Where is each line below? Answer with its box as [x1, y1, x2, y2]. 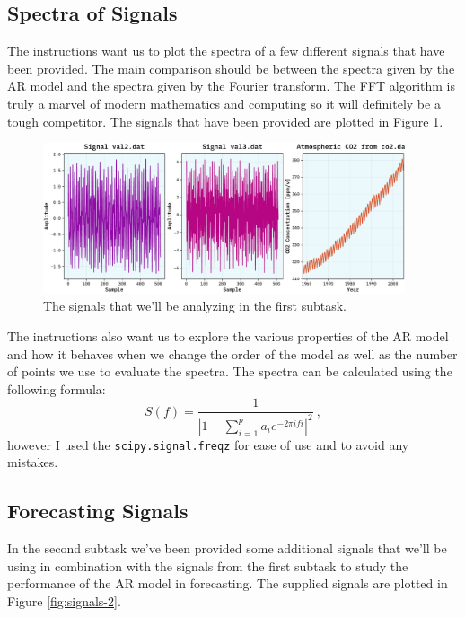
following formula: [7, 379, 106, 398]
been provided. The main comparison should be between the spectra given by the [7, 58, 455, 77]
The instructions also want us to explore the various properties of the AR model [7, 326, 449, 345]
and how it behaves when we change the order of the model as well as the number [7, 344, 458, 363]
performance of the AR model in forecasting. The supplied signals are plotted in [7, 574, 448, 593]
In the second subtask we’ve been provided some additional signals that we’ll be [7, 539, 447, 558]
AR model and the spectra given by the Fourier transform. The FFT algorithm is [7, 76, 456, 95]
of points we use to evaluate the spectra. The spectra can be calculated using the [7, 362, 452, 381]
